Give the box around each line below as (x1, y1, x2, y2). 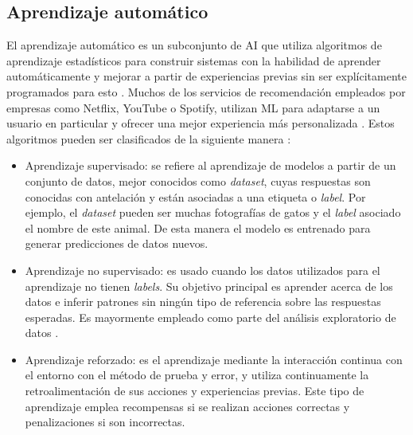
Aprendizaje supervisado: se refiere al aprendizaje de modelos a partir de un (25, 157, 396, 174)
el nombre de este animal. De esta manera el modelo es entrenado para (25, 219, 371, 236)
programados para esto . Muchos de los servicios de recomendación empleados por (6, 83, 406, 100)
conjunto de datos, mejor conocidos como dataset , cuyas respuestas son (25, 172, 371, 189)
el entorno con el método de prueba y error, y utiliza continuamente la (25, 366, 369, 383)
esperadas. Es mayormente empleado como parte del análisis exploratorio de (25, 308, 396, 325)
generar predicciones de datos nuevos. (25, 235, 208, 252)
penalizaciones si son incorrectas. (25, 413, 185, 430)
